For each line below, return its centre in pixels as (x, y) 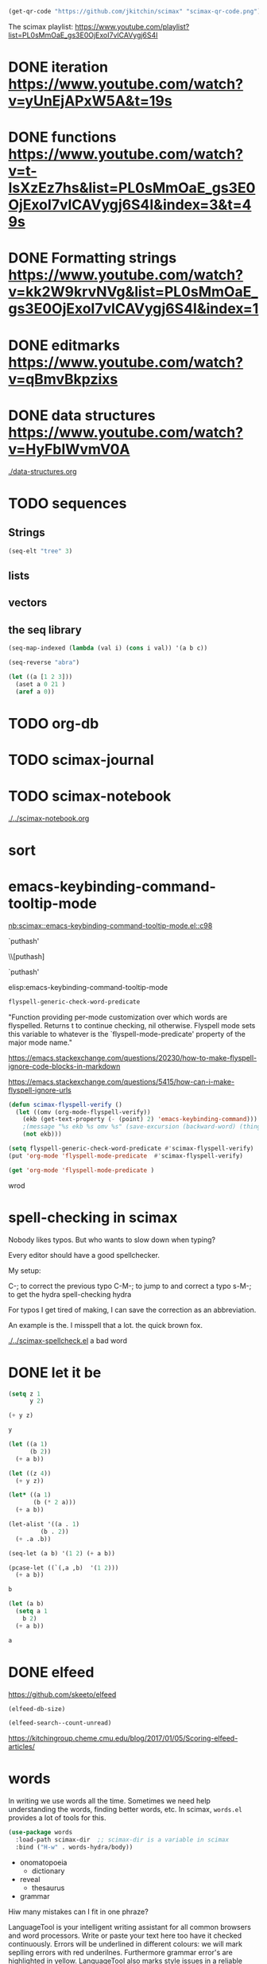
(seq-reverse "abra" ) (44, 662)
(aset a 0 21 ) (41, 684)
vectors (28, 603)
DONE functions (62, 137)
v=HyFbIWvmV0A (69, 449)
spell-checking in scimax (93, 1217)
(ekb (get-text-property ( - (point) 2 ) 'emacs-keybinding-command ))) (140, 1120)
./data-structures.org (43, 471)
